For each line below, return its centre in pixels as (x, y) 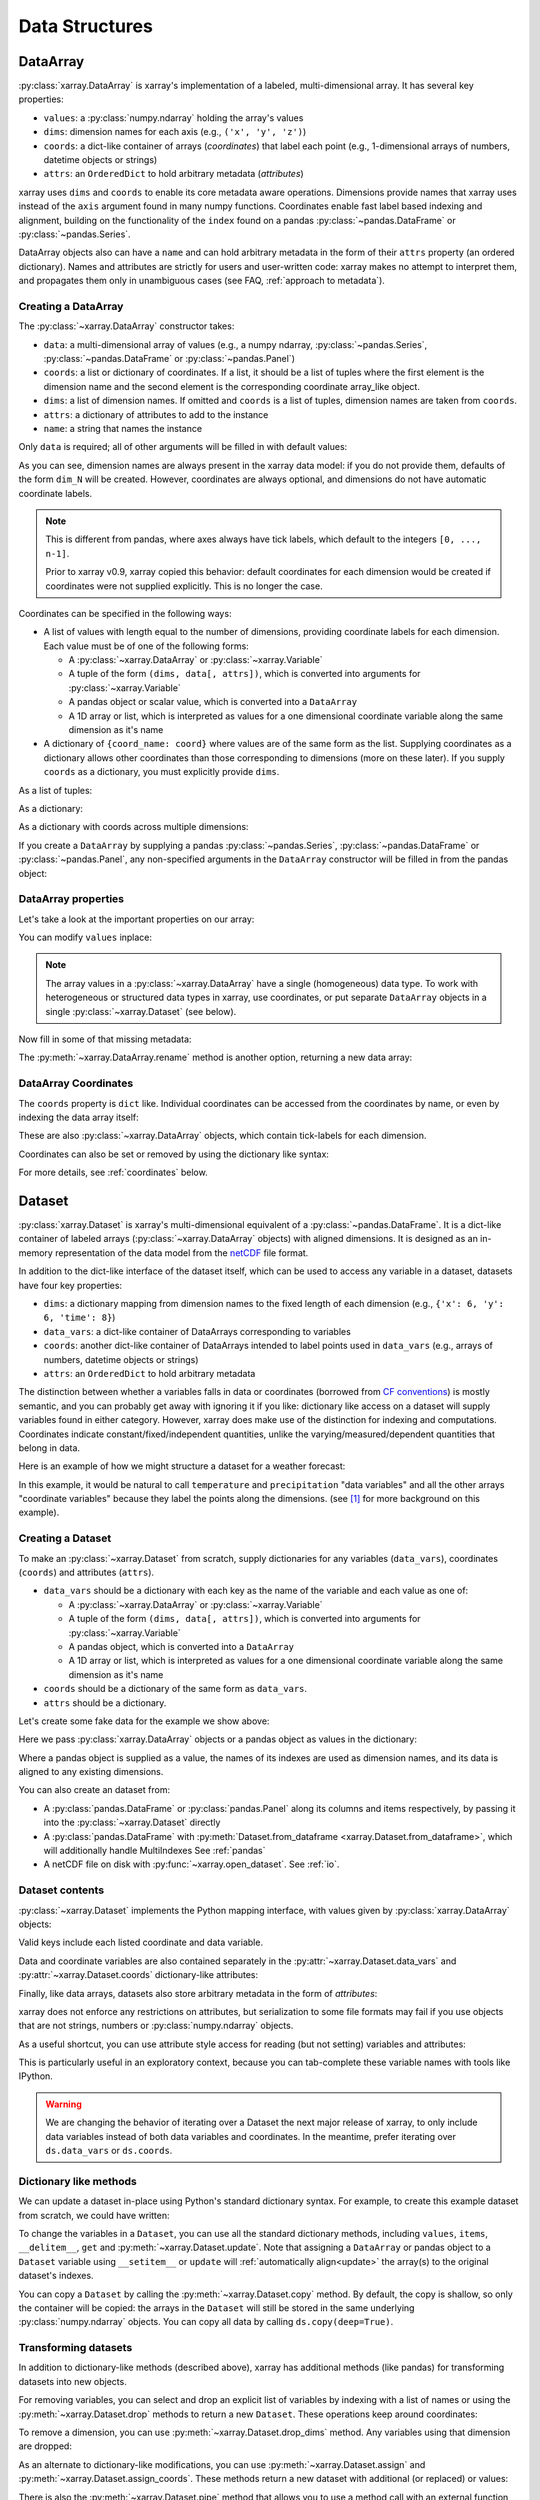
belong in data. (49, 1447)
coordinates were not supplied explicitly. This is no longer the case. (184, 586)
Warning (63, 2104)
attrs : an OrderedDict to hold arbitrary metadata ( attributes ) (173, 174)
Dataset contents (61, 1890)
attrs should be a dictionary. (105, 1702)
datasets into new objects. (72, 2381)
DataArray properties (71, 899)
